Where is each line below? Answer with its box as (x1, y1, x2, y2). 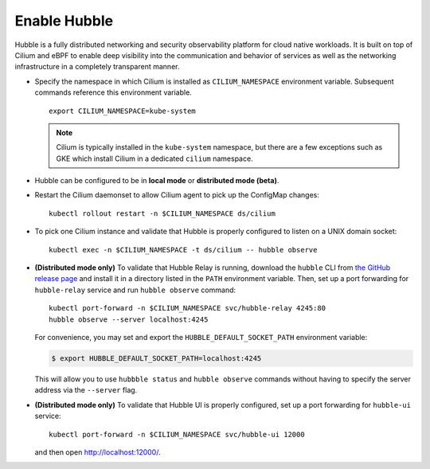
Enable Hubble (14, 12, 114, 29)
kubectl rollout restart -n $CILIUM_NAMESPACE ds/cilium (49, 209, 276, 218)
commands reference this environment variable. (34, 88, 193, 97)
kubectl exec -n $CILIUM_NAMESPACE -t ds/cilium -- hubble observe (49, 245, 318, 254)
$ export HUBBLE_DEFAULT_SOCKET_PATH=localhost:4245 (51, 354, 262, 362)
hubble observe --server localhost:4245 (49, 315, 209, 324)
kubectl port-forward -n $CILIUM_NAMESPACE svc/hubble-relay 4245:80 (49, 303, 326, 313)
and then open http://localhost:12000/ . (34, 447, 161, 457)
